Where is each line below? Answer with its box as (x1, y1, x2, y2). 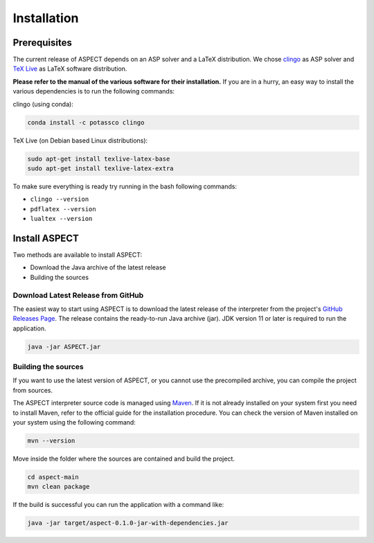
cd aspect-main (27, 473, 79, 481)
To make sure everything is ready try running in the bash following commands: (12, 182, 237, 190)
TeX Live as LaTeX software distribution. (12, 64, 127, 73)
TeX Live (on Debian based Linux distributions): (12, 136, 148, 145)
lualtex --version (30, 215, 93, 223)
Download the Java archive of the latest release (30, 263, 166, 271)
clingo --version (30, 195, 89, 204)
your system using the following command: (12, 418, 136, 427)
